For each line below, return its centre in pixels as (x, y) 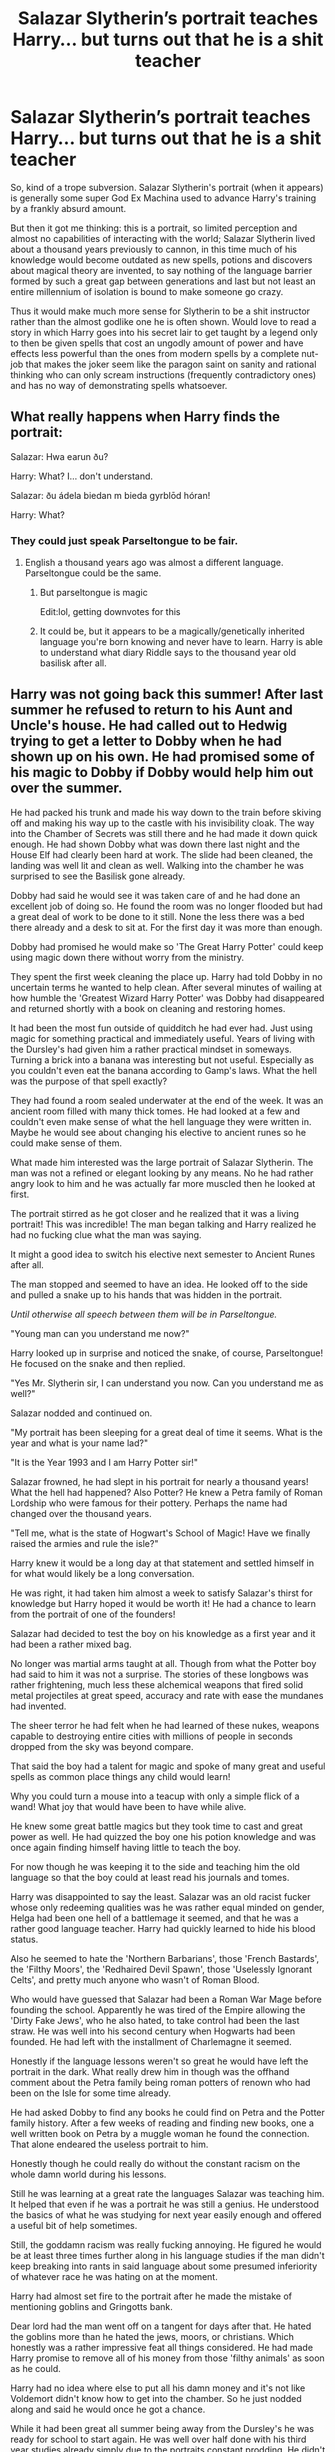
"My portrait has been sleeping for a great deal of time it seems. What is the (166, 1432)
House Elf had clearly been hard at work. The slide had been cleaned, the (161, 854)
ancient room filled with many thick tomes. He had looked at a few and (155, 1111)
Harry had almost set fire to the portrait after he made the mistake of (151, 2296)
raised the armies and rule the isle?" (84, 1543)
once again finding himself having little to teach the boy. (126, 1847)
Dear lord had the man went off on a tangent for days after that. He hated (161, 2326)
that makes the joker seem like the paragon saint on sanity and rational (171, 364)
